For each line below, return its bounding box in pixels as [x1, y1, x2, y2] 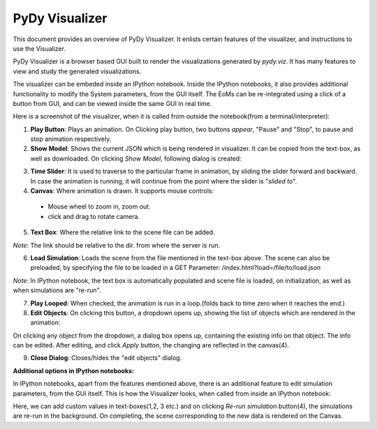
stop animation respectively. [30, 135, 112, 143]
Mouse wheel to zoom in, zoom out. [47, 202, 151, 211]
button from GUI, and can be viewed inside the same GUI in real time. [13, 99, 212, 107]
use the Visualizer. [13, 44, 66, 52]
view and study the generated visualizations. [13, 67, 142, 75]
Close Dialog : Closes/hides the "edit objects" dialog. [30, 354, 182, 362]
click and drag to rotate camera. [47, 212, 140, 220]
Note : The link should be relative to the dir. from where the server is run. [13, 241, 221, 249]
